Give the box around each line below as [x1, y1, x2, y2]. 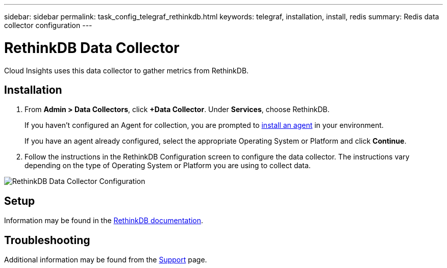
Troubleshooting [4, 233, 90, 247]
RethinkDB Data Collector [4, 39, 180, 57]
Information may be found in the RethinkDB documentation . [4, 216, 204, 225]
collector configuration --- [4, 21, 92, 30]
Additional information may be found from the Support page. [4, 255, 207, 264]
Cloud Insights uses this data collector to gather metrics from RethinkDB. [4, 66, 249, 75]
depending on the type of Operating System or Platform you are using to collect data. [24, 161, 311, 170]
